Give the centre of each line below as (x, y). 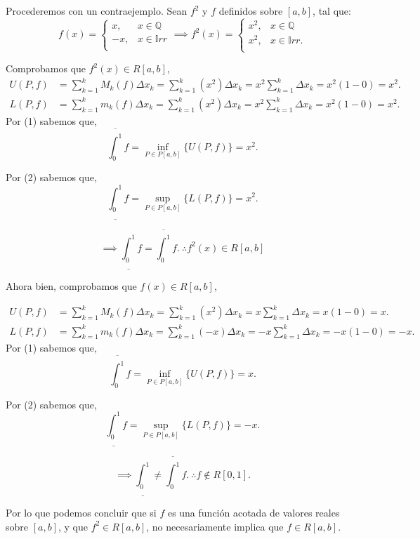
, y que (73, 526)
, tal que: (332, 11)
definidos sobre (251, 11)
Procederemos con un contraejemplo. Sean (97, 11)
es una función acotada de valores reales (254, 513)
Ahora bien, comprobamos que (71, 285)
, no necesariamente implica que (215, 526)
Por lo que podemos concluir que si (81, 513)
